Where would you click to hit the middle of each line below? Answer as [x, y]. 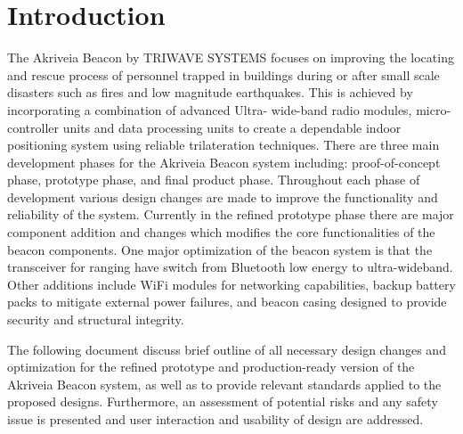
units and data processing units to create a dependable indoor [232, 127]
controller [33, 127]
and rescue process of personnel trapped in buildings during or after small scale [223, 74]
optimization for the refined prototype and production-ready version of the [211, 367]
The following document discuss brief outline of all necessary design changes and [227, 349]
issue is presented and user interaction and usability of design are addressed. [215, 419]
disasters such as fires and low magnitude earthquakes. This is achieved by [210, 92]
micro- [434, 109]
